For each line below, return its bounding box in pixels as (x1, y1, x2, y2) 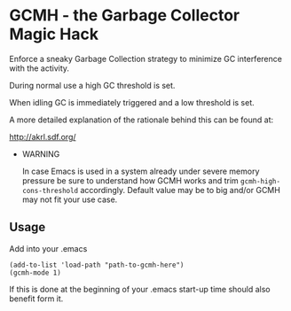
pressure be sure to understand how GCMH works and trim (21, 175, 240, 186)
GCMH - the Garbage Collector (9, 5, 240, 26)
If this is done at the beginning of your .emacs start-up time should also (9, 284, 271, 294)
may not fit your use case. (21, 194, 118, 205)
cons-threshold (21, 186, 79, 195)
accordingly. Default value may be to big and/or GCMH (79, 184, 281, 195)
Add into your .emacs (9, 243, 88, 253)
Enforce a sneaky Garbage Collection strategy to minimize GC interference (9, 53, 282, 64)
